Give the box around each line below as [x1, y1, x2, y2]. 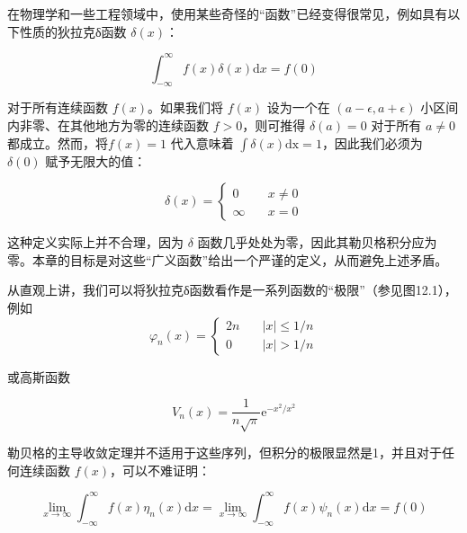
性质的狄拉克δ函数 [19, 22, 127, 40]
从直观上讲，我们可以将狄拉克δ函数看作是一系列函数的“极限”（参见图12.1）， [7, 280, 457, 299]
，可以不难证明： [110, 460, 211, 479]
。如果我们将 [148, 98, 224, 117]
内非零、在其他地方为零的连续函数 [7, 116, 209, 135]
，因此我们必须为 [321, 133, 423, 152]
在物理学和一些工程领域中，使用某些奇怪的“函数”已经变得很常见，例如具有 [7, 4, 448, 22]
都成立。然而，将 [7, 133, 108, 152]
